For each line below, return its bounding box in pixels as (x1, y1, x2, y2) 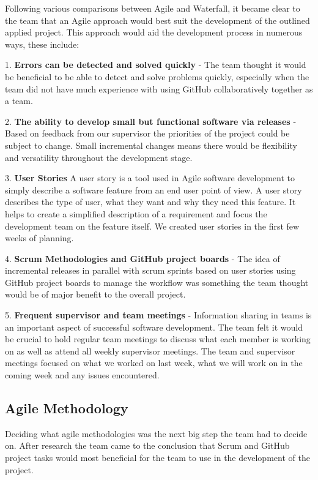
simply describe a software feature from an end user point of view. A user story (5, 183, 302, 196)
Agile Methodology (5, 399, 128, 418)
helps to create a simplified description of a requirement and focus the (5, 207, 267, 220)
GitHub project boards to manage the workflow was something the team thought (5, 276, 309, 288)
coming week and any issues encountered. (5, 369, 160, 381)
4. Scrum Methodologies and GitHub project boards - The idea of (5, 252, 280, 264)
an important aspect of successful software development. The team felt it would (5, 320, 303, 333)
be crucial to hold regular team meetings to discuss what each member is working (5, 332, 311, 345)
